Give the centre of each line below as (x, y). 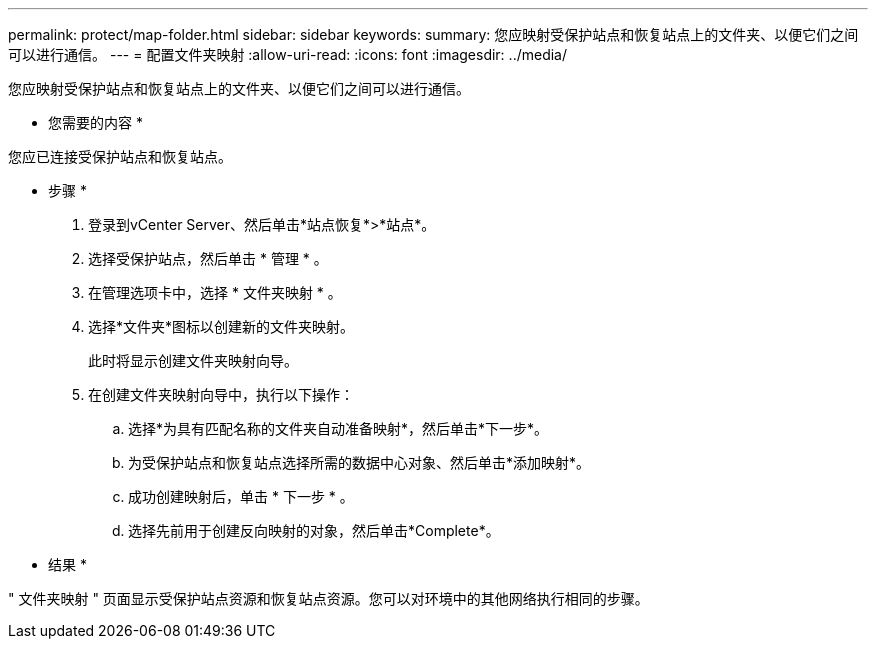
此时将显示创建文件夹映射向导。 (193, 360)
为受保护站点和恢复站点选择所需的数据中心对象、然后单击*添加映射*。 (359, 462)
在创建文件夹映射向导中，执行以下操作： (221, 394)
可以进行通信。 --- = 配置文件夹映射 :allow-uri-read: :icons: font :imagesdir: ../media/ (288, 54)
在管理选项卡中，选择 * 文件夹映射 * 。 (215, 292)
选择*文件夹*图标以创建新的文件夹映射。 (221, 326)
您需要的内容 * (95, 122)
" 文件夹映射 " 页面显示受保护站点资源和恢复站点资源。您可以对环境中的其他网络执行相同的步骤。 (328, 598)
